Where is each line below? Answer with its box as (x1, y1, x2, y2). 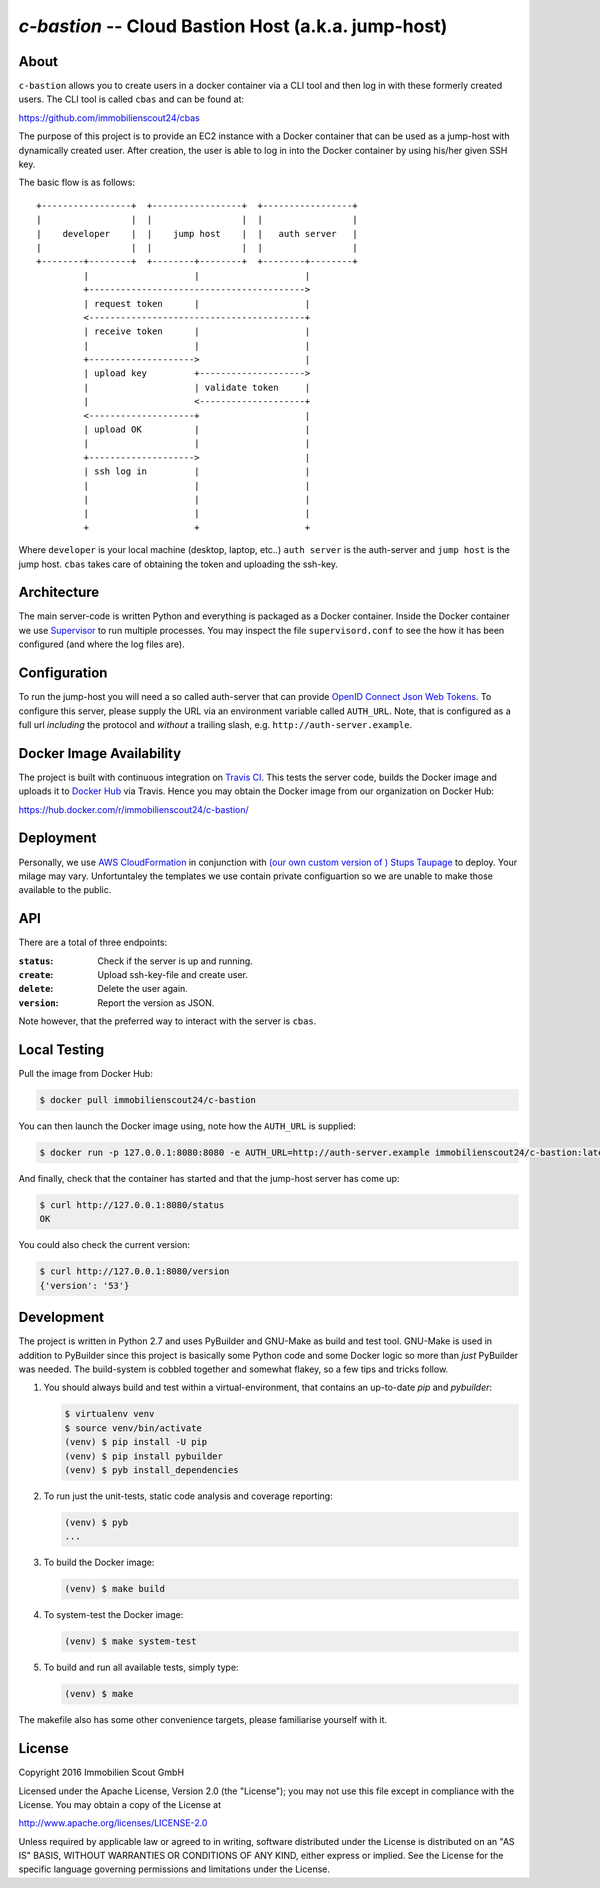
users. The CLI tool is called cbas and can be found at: (18, 93, 245, 105)
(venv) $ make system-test (64, 1636, 197, 1647)
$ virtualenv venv (64, 1408, 155, 1420)
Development (18, 1309, 105, 1326)
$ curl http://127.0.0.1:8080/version (39, 1266, 230, 1277)
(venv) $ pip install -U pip (64, 1436, 208, 1448)
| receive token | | (83, 326, 311, 337)
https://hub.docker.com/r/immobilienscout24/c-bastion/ (18, 803, 249, 815)
